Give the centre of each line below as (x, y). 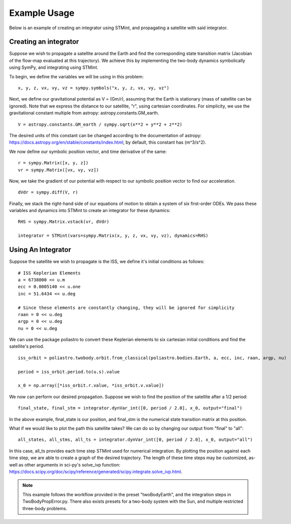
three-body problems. (45, 508)
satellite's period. (27, 346)
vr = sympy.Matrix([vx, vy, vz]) (58, 170)
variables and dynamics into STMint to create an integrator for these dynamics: (90, 210)
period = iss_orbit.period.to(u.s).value (69, 372)
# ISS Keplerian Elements (49, 273)
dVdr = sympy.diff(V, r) (48, 192)
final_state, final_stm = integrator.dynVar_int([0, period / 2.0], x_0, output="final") (130, 408)
